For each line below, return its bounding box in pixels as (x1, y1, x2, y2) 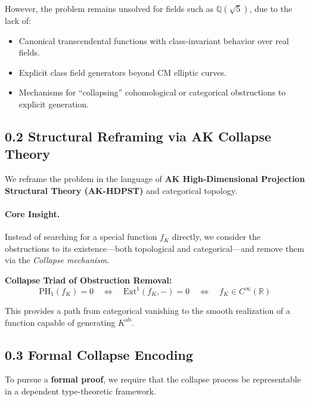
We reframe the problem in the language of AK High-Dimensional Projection (5, 172, 305, 185)
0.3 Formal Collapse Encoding (5, 345, 193, 363)
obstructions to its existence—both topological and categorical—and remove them (5, 242, 305, 254)
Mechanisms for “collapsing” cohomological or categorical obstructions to (18, 86, 286, 98)
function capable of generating (5, 316, 116, 328)
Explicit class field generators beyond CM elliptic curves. (18, 66, 227, 78)
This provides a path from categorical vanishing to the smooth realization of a (5, 304, 290, 317)
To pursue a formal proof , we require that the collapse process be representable (5, 373, 301, 385)
